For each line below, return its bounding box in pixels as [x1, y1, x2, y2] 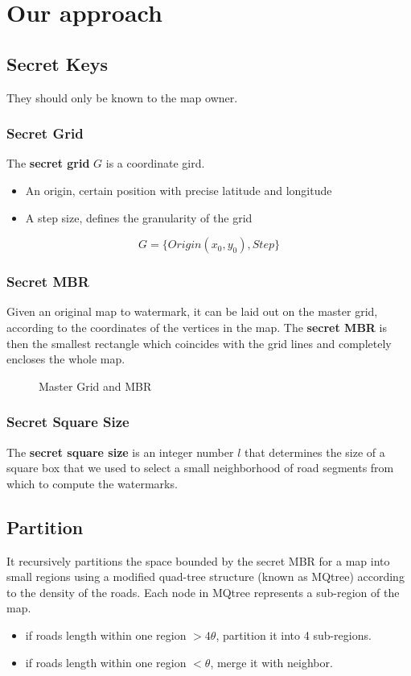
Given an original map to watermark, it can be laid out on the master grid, [6, 303, 378, 320]
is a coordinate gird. [105, 155, 205, 172]
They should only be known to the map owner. [6, 89, 238, 106]
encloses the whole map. [6, 350, 125, 367]
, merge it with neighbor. [210, 653, 333, 670]
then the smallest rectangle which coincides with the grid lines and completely [6, 334, 392, 351]
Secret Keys [6, 51, 108, 76]
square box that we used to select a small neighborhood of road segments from [6, 459, 394, 476]
